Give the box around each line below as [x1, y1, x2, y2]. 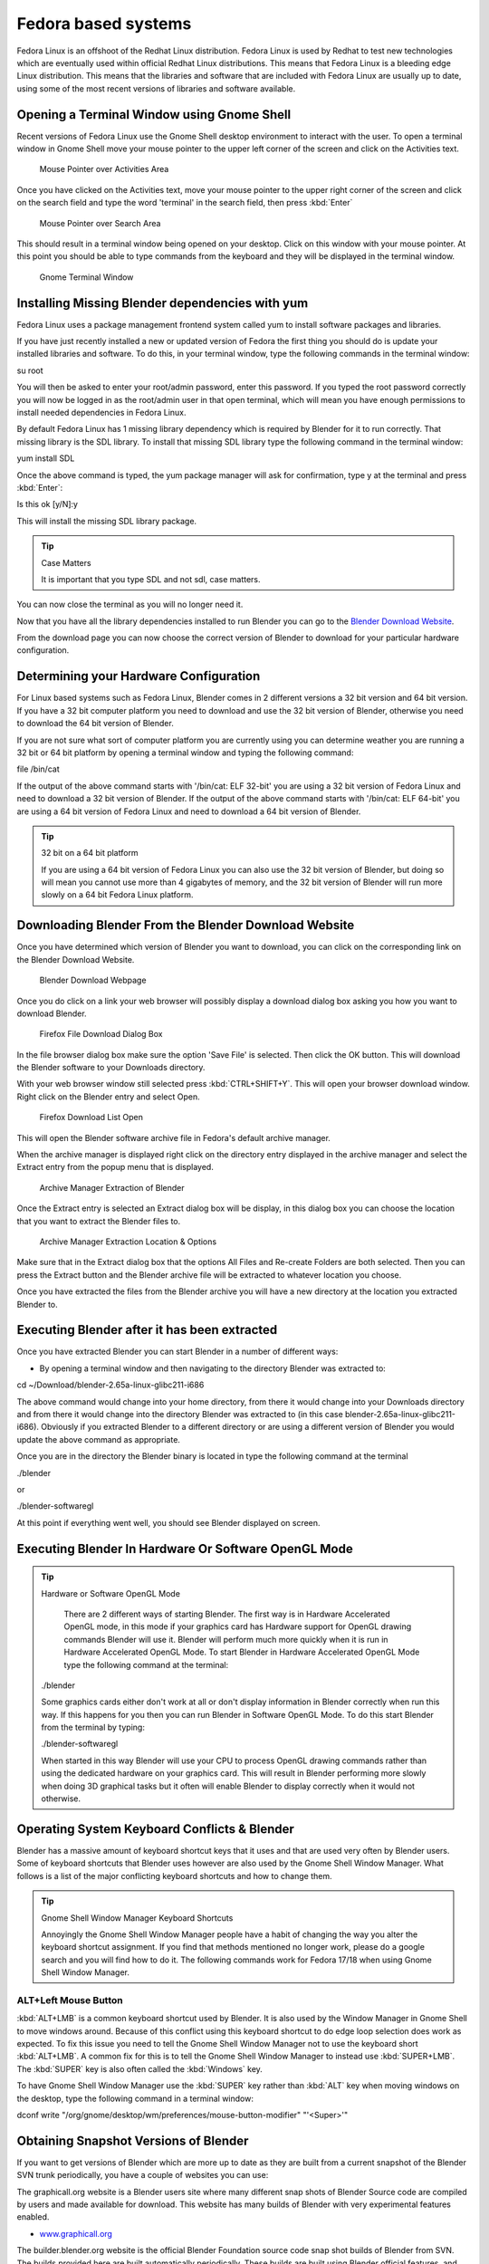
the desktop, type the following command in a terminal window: [16, 2093, 254, 2104]
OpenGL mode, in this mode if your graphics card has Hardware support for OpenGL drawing [63, 1621, 412, 1632]
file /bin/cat [16, 763, 60, 774]
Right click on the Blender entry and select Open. [16, 1091, 200, 1102]
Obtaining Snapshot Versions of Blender [16, 2133, 249, 2148]
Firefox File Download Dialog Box [39, 1029, 163, 1040]
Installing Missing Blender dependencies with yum [16, 295, 309, 311]
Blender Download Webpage [39, 974, 147, 986]
